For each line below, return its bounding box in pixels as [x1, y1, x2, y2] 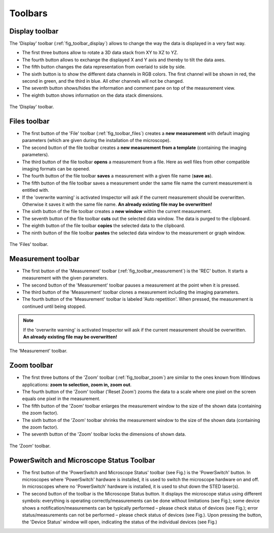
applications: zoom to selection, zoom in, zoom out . [22, 381, 132, 387]
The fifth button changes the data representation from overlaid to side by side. [22, 64, 186, 70]
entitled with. [22, 187, 49, 193]
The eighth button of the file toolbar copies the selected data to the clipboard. [22, 223, 185, 229]
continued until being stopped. [22, 303, 86, 309]
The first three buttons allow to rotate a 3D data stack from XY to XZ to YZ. [22, 50, 179, 56]
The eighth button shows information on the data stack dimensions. [22, 92, 163, 98]
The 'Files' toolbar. [9, 241, 48, 247]
